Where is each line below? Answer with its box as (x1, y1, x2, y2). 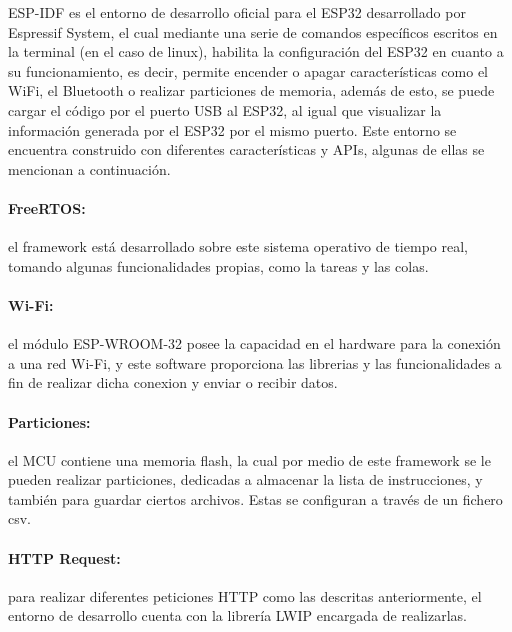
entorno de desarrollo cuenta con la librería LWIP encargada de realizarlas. (8, 605, 467, 626)
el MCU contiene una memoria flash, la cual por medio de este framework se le (8, 449, 491, 470)
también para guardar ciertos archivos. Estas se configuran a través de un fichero (8, 488, 503, 509)
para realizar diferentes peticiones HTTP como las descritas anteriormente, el (8, 585, 482, 606)
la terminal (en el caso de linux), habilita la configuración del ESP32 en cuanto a (8, 41, 504, 62)
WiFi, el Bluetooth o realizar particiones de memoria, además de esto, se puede (8, 80, 495, 101)
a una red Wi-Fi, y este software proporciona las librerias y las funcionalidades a (8, 352, 502, 373)
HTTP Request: (8, 547, 121, 568)
